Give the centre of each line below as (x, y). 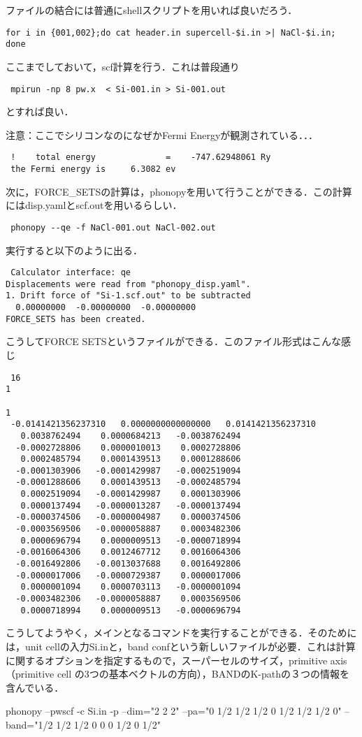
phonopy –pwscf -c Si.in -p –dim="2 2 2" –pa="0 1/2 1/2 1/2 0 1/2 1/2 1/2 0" (174, 711)
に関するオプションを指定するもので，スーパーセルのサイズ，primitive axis (176, 660)
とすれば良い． (40, 111)
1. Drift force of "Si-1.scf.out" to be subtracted (128, 296)
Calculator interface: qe (71, 273)
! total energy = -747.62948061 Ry (141, 158)
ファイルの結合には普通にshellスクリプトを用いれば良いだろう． (152, 10)
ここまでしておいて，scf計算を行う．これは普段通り (123, 66)
